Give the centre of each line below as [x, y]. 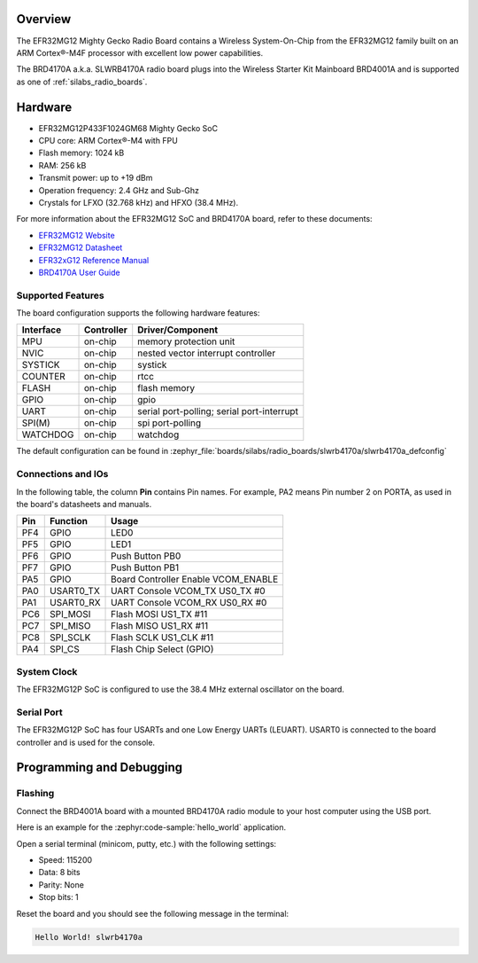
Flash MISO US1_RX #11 [160, 626]
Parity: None [61, 885]
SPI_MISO [70, 626]
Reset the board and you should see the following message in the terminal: [153, 913]
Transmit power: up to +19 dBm [96, 178]
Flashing [35, 794]
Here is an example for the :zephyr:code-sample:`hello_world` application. [151, 827]
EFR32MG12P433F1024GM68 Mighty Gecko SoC [128, 128]
